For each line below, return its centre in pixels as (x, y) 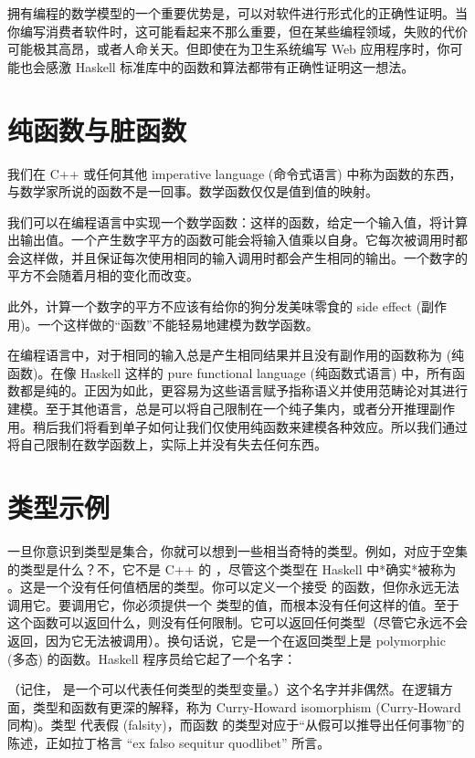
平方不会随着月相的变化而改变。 (103, 275)
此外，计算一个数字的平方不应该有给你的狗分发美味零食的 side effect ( (215, 306)
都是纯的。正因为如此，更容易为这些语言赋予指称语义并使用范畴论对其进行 (243, 390)
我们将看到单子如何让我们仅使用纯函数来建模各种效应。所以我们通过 (263, 426)
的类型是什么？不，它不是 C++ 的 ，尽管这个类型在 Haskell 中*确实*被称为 (232, 568)
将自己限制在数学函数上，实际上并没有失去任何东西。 (167, 444)
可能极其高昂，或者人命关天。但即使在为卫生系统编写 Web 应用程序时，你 (229, 49)
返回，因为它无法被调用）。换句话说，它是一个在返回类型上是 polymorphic (227, 640)
